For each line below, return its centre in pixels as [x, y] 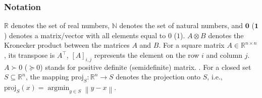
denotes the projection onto [158, 77]
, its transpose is [30, 55]
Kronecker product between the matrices [67, 45]
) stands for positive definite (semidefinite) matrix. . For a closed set [146, 67]
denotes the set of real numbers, [60, 25]
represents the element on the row [147, 55]
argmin [59, 88]
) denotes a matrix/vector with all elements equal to [85, 35]
